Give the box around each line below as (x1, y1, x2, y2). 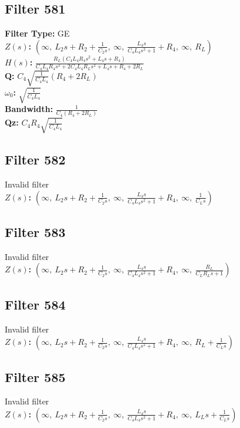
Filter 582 (5, 150, 66, 169)
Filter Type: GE (5, 27, 70, 39)
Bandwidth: (5, 103, 53, 115)
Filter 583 (5, 222, 66, 241)
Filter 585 (5, 367, 66, 386)
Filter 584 (5, 295, 66, 313)
